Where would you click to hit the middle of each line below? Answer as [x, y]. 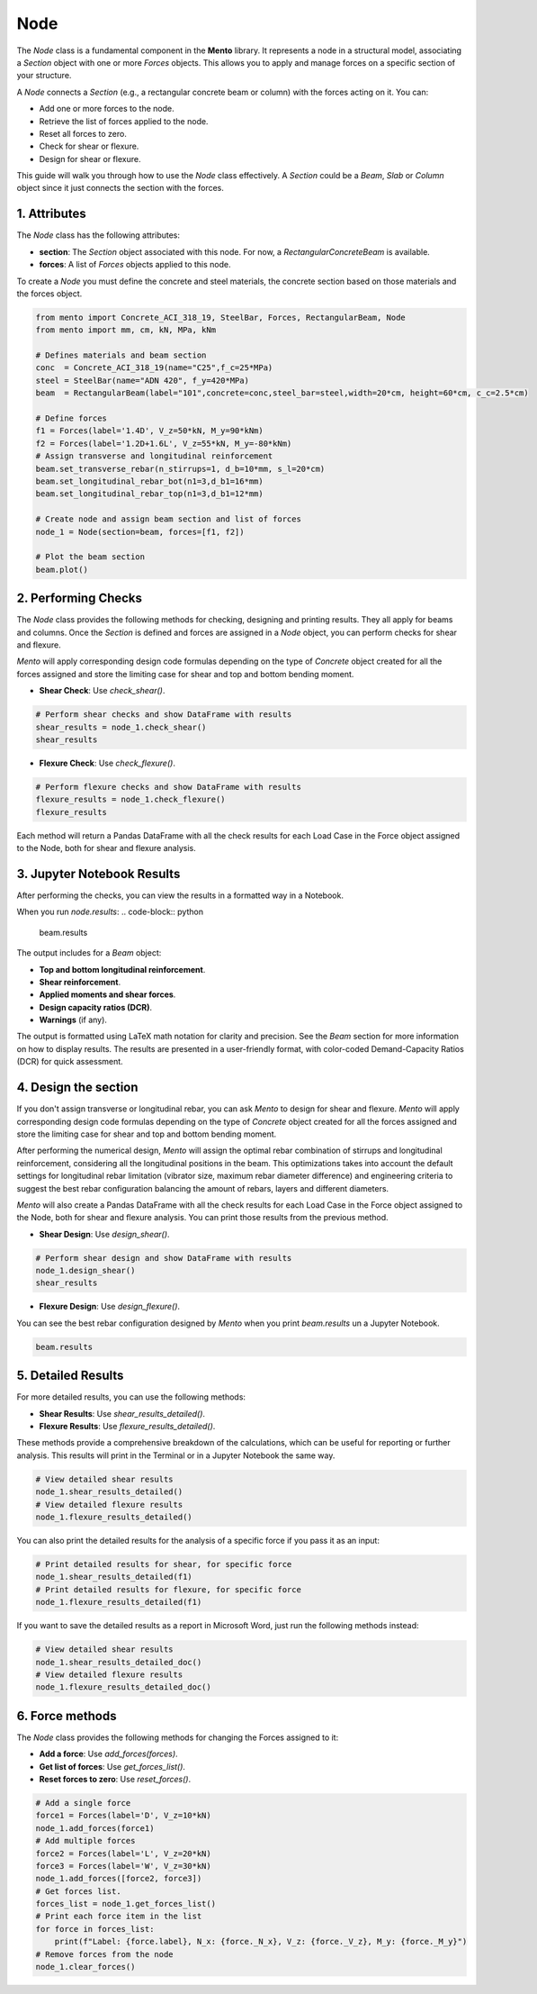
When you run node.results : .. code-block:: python [110, 912]
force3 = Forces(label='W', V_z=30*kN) [123, 1866]
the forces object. [49, 294]
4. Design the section [77, 1088]
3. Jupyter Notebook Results [98, 874]
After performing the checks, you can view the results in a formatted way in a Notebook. [180, 895]
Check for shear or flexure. [89, 146]
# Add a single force [83, 1803]
